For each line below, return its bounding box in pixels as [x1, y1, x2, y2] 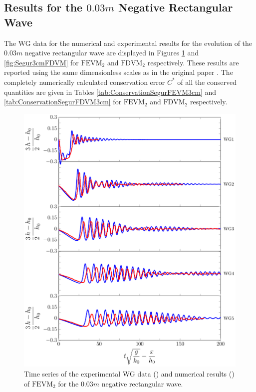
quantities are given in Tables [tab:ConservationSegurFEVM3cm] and [4, 86, 217, 97]
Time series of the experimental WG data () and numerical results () [24, 368, 235, 379]
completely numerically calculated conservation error [4, 76, 165, 87]
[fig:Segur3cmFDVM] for [4, 57, 79, 67]
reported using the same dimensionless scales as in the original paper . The [4, 67, 233, 77]
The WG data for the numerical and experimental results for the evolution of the [4, 37, 253, 48]
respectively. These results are [147, 57, 239, 67]
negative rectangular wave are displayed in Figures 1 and [24, 47, 199, 58]
